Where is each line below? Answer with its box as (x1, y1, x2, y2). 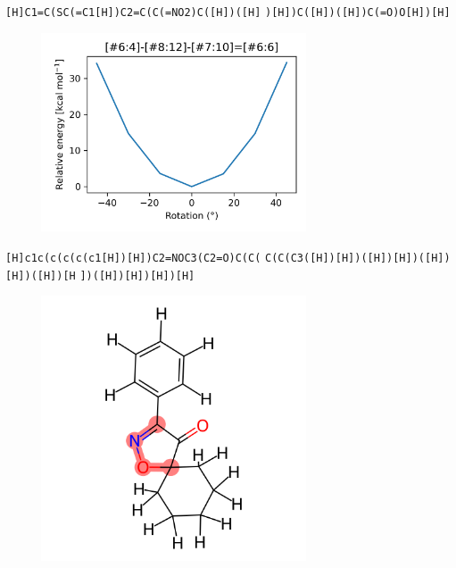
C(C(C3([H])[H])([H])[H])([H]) (265, 251, 451, 264)
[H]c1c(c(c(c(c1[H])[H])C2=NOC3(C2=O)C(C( (5, 251, 261, 264)
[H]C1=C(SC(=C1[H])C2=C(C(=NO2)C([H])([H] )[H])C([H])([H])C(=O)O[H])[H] (5, 6, 451, 19)
